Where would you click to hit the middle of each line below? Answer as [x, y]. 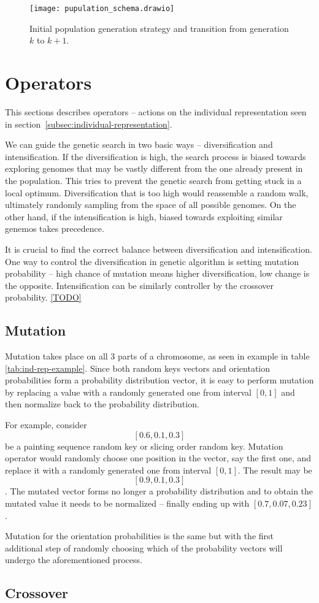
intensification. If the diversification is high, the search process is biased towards [156, 156]
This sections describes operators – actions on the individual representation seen [156, 111]
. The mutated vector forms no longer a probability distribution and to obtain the [159, 491]
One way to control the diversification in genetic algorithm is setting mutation [152, 261]
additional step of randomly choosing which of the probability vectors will [144, 547]
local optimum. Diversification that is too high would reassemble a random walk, [157, 192]
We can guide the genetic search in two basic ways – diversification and [139, 144]
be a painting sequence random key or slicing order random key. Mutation [144, 446]
